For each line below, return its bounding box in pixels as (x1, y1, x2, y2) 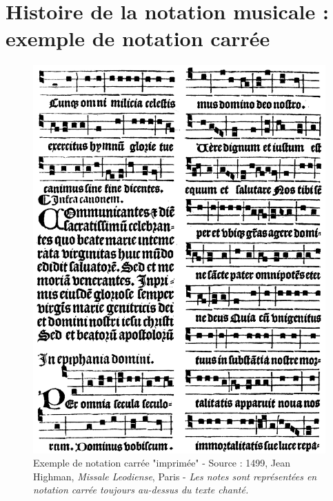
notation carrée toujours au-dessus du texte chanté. (33, 482, 249, 497)
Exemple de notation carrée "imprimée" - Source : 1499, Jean (33, 456, 291, 470)
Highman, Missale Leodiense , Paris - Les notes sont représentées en (33, 469, 317, 483)
